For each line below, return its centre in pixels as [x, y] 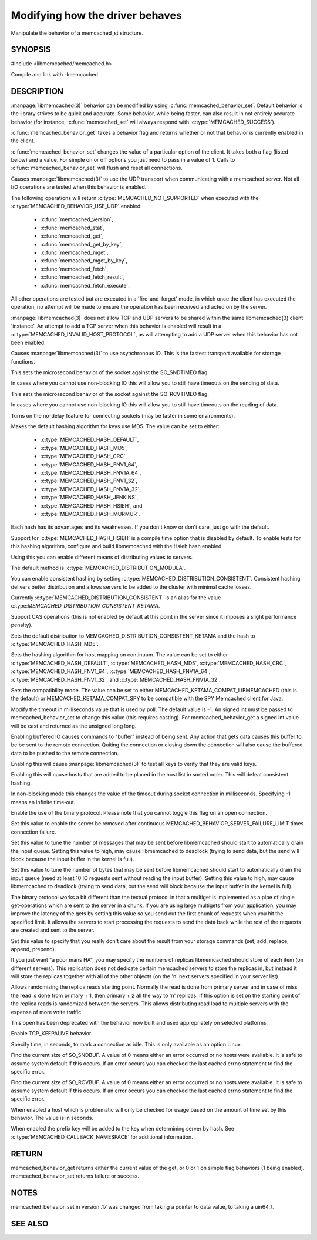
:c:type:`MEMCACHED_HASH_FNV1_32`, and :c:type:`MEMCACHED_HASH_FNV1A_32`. [116, 679]
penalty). [22, 625]
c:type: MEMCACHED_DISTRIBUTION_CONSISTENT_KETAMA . [85, 606]
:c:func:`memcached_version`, [77, 219]
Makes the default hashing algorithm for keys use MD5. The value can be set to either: [115, 426]
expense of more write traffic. [47, 1012]
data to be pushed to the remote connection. [65, 753]
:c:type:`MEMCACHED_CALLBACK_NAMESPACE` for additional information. [102, 1137]
